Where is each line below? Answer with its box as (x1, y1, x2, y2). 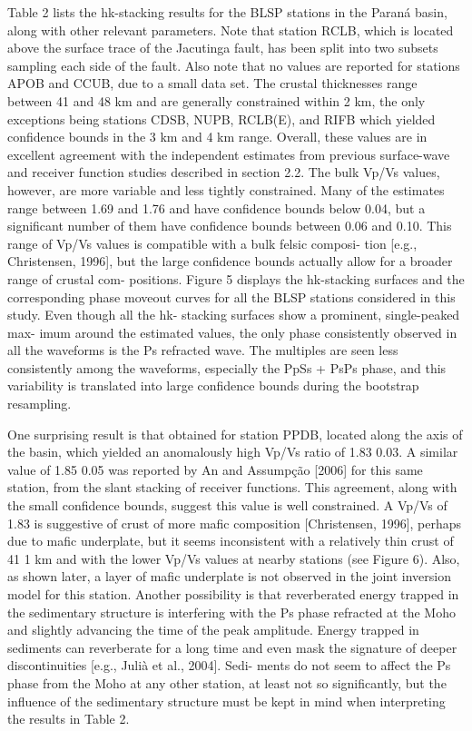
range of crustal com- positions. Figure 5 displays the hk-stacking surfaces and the (7, 269, 465, 288)
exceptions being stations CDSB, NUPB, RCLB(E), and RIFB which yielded (7, 109, 436, 128)
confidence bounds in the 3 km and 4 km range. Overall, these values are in (7, 127, 428, 146)
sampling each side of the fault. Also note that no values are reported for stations (7, 55, 460, 74)
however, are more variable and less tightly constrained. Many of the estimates (7, 180, 445, 199)
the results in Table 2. (7, 709, 130, 728)
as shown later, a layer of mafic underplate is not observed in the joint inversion (7, 567, 452, 586)
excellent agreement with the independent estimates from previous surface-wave (7, 144, 450, 163)
